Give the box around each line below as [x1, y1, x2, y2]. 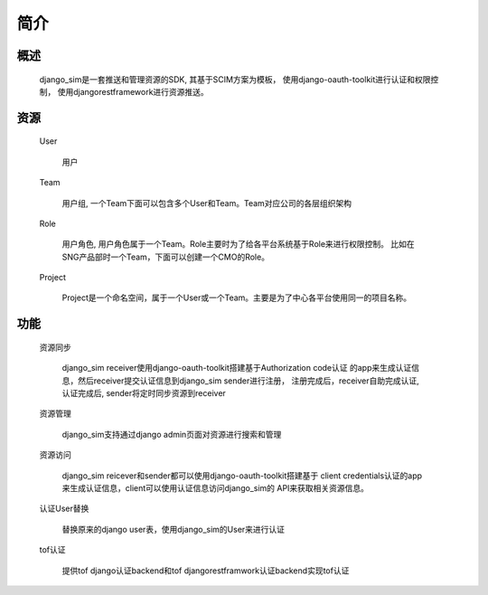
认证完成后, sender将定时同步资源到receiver [61, 388, 226, 399]
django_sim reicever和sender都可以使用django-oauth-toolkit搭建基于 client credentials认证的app [61, 470, 423, 481]
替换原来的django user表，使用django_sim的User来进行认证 [61, 524, 285, 534]
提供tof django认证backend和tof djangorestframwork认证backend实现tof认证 [61, 565, 350, 576]
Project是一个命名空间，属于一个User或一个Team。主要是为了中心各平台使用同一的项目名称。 [61, 292, 412, 303]
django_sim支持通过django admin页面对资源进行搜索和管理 [61, 429, 282, 439]
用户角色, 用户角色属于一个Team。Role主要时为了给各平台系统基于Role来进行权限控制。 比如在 [61, 239, 415, 250]
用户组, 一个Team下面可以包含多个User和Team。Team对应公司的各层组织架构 [61, 197, 352, 208]
